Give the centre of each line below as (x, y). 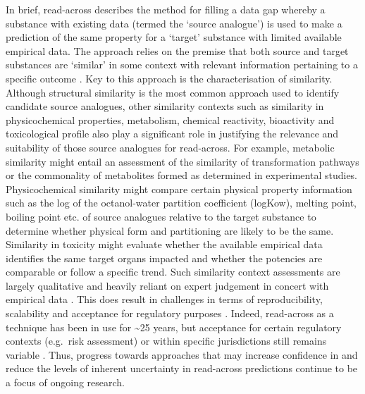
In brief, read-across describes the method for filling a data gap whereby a (166, 9)
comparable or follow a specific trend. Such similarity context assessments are (173, 272)
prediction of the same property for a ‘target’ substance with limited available (174, 37)
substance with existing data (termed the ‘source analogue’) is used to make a (174, 23)
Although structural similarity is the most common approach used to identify (173, 92)
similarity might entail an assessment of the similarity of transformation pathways (182, 161)
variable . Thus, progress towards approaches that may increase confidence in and (182, 354)
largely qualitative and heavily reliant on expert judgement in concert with (167, 285)
